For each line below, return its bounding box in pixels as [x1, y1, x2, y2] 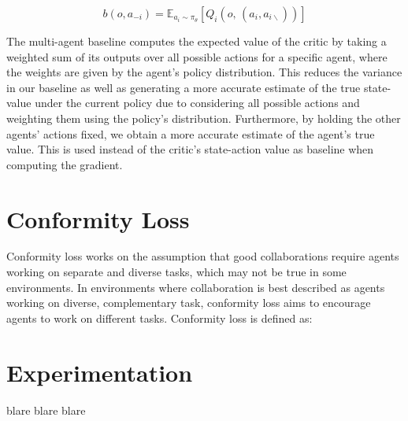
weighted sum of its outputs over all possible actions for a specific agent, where [6, 48, 388, 65]
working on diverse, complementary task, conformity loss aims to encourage [6, 294, 371, 311]
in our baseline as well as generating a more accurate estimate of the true [6, 79, 361, 95]
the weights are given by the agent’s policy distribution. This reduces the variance [6, 64, 402, 80]
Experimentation [6, 356, 193, 388]
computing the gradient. [6, 156, 123, 172]
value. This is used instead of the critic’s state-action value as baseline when [6, 141, 374, 157]
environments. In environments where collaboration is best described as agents [6, 279, 385, 295]
